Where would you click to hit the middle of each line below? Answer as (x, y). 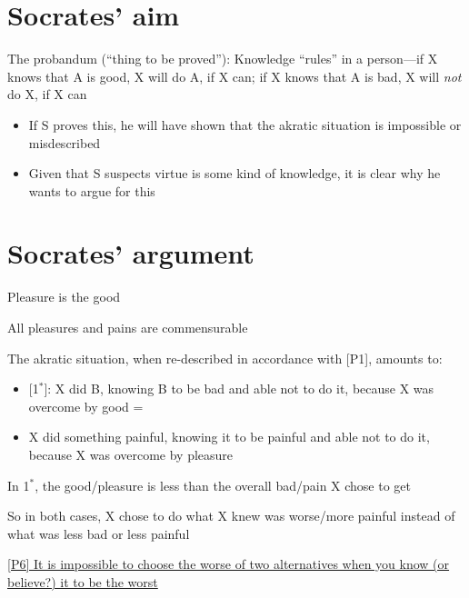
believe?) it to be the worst (83, 581)
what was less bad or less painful (99, 533)
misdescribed (65, 142)
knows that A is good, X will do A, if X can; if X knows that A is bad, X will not (234, 76)
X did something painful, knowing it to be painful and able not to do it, (229, 437)
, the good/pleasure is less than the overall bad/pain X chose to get (223, 485)
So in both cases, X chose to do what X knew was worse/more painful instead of (231, 516)
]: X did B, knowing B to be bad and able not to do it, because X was (239, 389)
